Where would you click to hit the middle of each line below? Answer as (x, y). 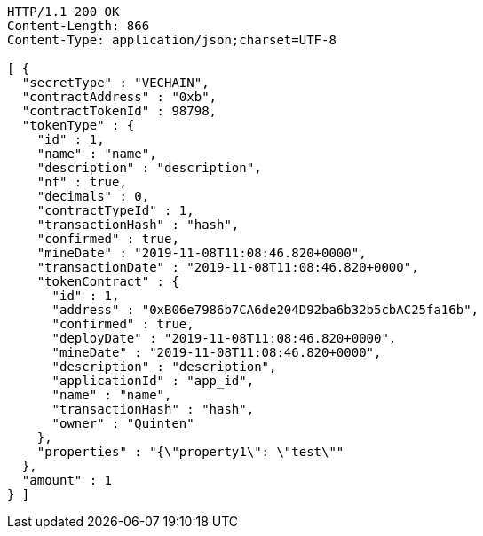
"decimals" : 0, (93, 196)
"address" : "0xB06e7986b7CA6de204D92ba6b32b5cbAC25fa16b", (265, 310)
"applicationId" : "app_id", (153, 381)
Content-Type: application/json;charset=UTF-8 (172, 40)
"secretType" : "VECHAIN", (115, 83)
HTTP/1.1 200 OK (63, 12)
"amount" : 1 (67, 480)
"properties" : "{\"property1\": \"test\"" (190, 452)
